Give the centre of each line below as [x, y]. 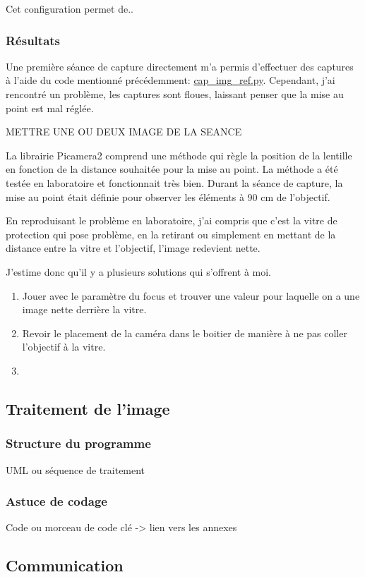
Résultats [33, 40]
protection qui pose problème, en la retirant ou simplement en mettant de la [171, 234]
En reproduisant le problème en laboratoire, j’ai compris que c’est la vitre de [172, 220]
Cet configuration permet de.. [70, 8]
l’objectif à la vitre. [64, 347]
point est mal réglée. [50, 108]
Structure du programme [78, 443]
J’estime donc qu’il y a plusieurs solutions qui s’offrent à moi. [139, 271]
